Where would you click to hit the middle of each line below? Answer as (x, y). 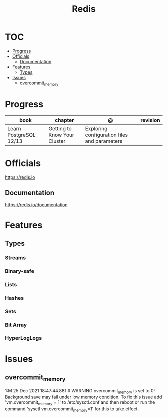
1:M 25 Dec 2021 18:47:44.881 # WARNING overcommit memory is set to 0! (80, 391)
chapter (64, 120)
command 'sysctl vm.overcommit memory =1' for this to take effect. (72, 410)
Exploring (96, 128)
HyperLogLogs (24, 338)
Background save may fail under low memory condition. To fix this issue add (84, 397)
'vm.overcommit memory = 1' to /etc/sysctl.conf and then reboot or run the (80, 403)
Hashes (14, 298)
